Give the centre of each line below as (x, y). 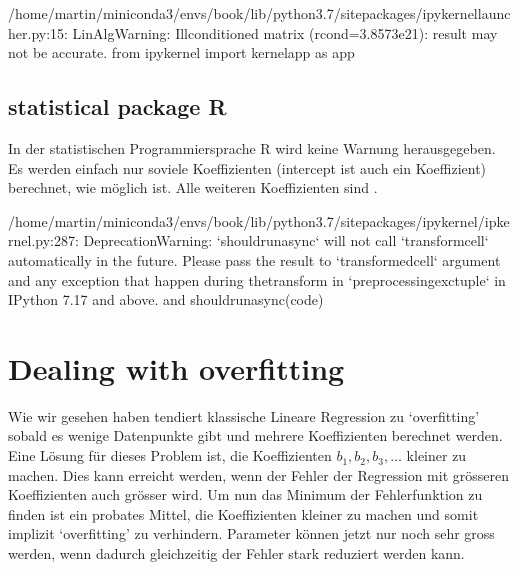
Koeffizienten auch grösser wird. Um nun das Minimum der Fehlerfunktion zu (245, 494)
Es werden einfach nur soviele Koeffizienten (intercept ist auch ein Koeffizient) (247, 167)
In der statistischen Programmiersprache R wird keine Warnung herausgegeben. (252, 147)
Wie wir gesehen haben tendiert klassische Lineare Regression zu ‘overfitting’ (244, 415)
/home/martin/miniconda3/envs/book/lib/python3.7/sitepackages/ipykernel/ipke (259, 220)
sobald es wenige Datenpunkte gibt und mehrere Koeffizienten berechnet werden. (255, 435)
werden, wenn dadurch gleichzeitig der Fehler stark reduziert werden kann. (236, 553)
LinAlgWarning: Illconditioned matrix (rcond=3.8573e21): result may (285, 32)
